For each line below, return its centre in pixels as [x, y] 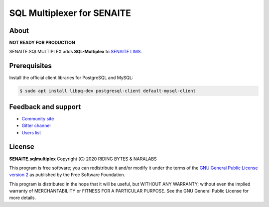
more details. [23, 198]
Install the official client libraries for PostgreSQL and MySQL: [71, 78]
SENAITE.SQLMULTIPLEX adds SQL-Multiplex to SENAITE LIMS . [75, 52]
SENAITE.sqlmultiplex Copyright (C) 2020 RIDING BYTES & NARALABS [83, 159]
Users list [31, 132]
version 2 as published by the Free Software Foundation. [67, 175]
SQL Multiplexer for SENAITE [70, 13]
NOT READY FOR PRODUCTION [42, 43]
